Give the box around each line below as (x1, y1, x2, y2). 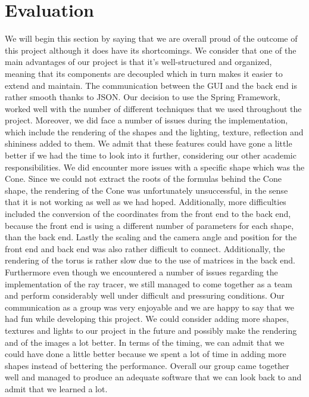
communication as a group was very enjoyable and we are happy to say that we (5, 300, 295, 313)
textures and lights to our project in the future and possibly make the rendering (5, 324, 297, 336)
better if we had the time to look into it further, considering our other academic (5, 149, 296, 162)
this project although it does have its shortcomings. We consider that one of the (5, 44, 296, 56)
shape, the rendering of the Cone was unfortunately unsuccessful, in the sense (5, 184, 288, 196)
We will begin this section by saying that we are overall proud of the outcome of (5, 32, 298, 45)
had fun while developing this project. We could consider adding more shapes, (5, 312, 289, 325)
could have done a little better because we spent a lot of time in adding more (5, 348, 286, 360)
